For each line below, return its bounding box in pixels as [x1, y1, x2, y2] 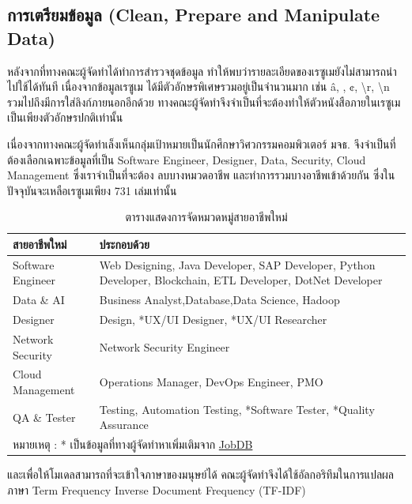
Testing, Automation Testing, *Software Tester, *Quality [99, 401, 375, 417]
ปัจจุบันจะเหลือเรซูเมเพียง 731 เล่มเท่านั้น [7, 182, 177, 198]
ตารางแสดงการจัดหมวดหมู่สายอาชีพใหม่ [125, 209, 288, 225]
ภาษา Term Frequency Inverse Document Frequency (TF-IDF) [7, 481, 306, 498]
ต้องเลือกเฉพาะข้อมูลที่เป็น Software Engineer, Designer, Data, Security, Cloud [7, 151, 366, 167]
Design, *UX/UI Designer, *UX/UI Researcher [99, 311, 327, 328]
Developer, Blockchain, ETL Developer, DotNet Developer [99, 272, 383, 288]
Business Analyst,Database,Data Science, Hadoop [99, 291, 340, 308]
